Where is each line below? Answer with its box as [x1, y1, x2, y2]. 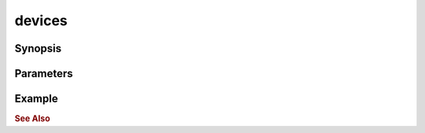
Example [14, 92, 58, 105]
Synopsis [14, 42, 62, 55]
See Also [14, 113, 50, 124]
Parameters [14, 67, 73, 80]
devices [14, 12, 68, 29]
